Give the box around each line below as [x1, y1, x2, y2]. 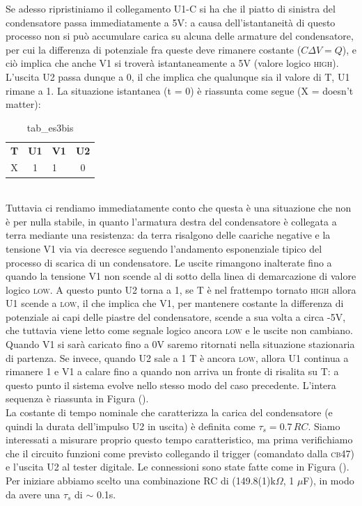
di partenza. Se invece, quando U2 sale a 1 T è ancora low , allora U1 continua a [6, 350, 349, 365]
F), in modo [303, 473, 354, 487]
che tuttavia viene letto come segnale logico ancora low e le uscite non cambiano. [6, 323, 353, 338]
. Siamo [308, 418, 340, 433]
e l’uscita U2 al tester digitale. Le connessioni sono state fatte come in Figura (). [6, 459, 349, 474]
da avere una [6, 487, 61, 501]
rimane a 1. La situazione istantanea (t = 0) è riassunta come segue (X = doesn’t [6, 83, 354, 97]
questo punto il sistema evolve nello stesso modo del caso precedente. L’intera [6, 377, 336, 392]
